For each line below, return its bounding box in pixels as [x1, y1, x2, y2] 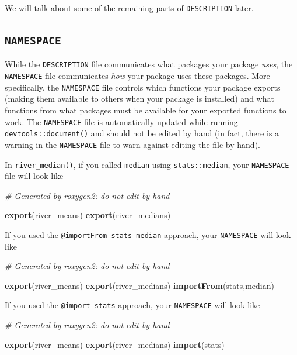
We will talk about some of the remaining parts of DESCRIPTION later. [5, 2, 254, 13]
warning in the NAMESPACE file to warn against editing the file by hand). [5, 138, 260, 150]
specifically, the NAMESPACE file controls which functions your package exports [5, 81, 281, 93]
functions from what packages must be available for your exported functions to [5, 104, 286, 116]
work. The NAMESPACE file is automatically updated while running [5, 115, 238, 127]
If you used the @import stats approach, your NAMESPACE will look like [5, 299, 260, 311]
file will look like [5, 170, 64, 182]
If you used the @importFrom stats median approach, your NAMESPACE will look [5, 229, 291, 240]
